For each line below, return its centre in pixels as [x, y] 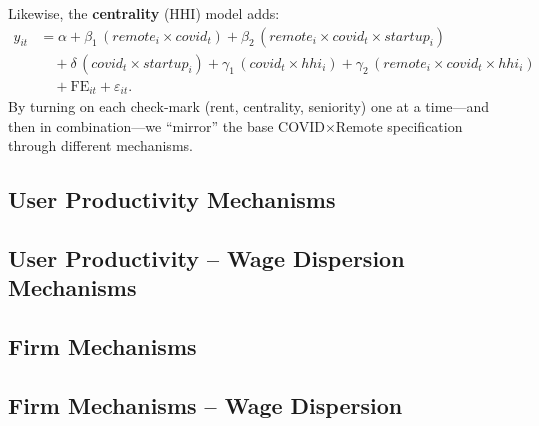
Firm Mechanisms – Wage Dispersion [205, 405]
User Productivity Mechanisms [172, 199]
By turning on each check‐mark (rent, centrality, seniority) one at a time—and [249, 106]
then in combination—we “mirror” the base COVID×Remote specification [235, 125]
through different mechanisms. [100, 145]
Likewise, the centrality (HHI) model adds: [144, 13]
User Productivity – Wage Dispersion [206, 258]
